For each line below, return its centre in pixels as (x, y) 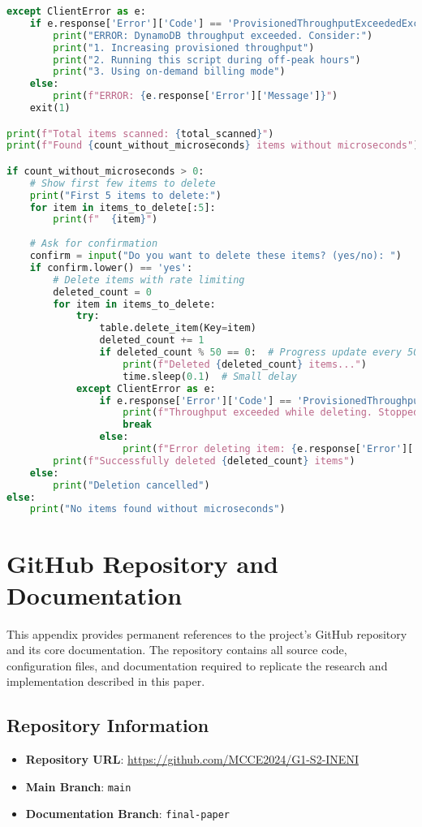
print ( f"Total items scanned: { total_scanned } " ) (140, 134)
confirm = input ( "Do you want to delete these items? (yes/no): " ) (215, 256)
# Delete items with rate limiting (149, 280)
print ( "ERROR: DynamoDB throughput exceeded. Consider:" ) (213, 35)
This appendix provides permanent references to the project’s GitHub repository (207, 633)
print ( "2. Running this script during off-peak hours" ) (207, 60)
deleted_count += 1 (152, 340)
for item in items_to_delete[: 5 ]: (123, 207)
